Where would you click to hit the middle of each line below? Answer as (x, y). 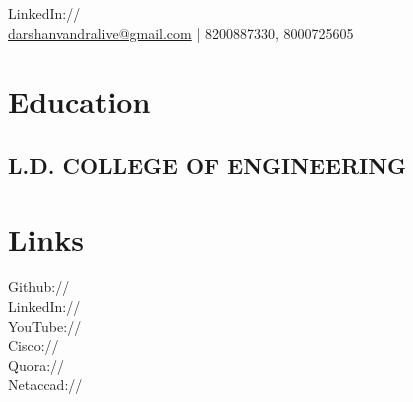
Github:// (39, 286)
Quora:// (36, 364)
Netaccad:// (45, 384)
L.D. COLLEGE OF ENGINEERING (207, 164)
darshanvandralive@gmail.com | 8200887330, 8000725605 (181, 32)
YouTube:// (45, 325)
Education (79, 101)
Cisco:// (33, 345)
